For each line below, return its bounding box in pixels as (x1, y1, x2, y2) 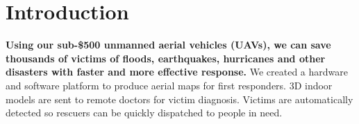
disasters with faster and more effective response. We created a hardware (6, 64, 348, 79)
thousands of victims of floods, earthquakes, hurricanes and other (6, 51, 326, 65)
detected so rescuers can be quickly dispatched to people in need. (6, 105, 283, 120)
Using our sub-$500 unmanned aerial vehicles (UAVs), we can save (6, 37, 331, 52)
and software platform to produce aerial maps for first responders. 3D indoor (6, 78, 333, 92)
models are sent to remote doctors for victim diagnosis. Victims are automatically (6, 91, 353, 106)
